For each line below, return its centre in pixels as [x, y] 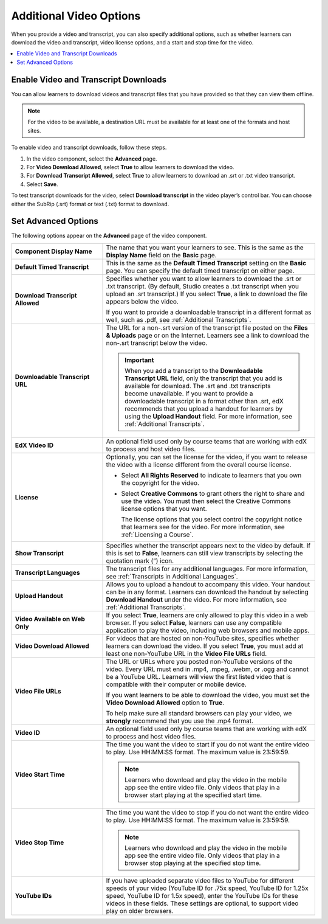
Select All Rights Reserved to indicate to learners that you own [211, 475]
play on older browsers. [140, 911]
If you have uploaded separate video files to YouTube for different [200, 880]
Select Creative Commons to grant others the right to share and [213, 493]
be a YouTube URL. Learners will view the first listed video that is [199, 676]
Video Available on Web [50, 619]
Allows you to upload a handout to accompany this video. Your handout [208, 584]
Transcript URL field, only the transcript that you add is [203, 378]
